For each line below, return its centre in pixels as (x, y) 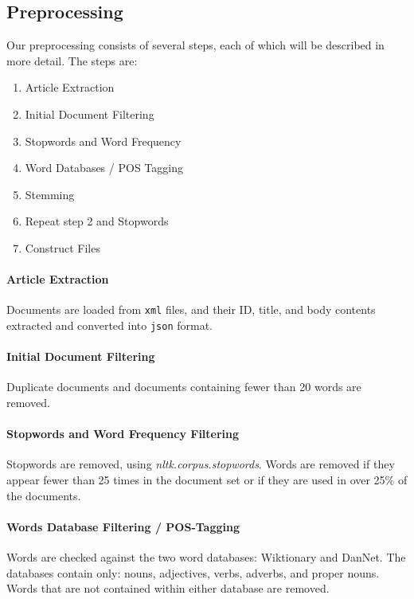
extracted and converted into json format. (109, 325)
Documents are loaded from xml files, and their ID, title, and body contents (191, 309)
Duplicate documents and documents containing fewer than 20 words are (184, 387)
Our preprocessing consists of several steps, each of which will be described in (195, 45)
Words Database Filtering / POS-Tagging (123, 526)
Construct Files (62, 247)
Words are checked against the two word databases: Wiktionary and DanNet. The (206, 557)
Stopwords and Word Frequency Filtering (123, 434)
